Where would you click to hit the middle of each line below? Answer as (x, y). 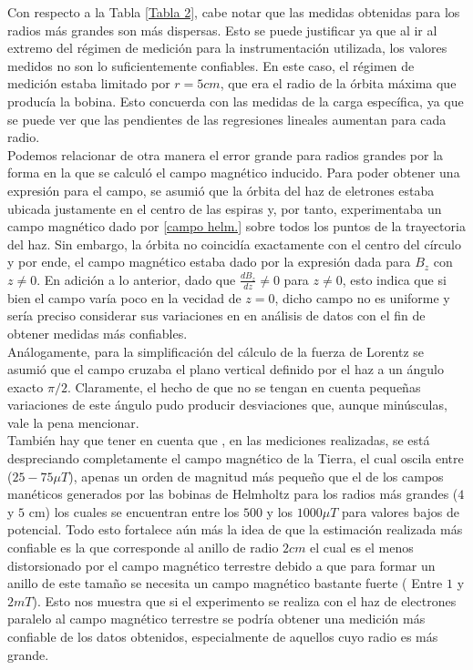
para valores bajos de (401, 511)
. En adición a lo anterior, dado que (136, 279)
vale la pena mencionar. (73, 422)
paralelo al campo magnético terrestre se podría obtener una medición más (216, 619)
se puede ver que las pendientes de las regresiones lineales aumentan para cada (227, 119)
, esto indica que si (394, 279)
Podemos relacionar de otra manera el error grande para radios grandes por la (226, 154)
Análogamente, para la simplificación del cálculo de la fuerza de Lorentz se (216, 351)
